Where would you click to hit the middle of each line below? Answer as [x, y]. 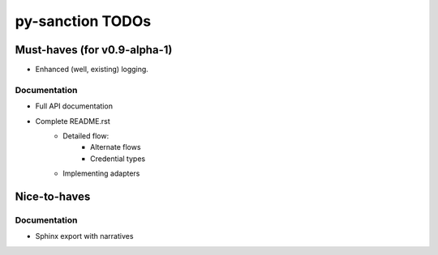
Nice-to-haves [53, 196]
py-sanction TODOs [83, 21]
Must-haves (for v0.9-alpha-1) [94, 50]
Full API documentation [74, 106]
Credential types [118, 159]
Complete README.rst [73, 121]
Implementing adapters [101, 173]
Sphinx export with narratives [84, 236]
